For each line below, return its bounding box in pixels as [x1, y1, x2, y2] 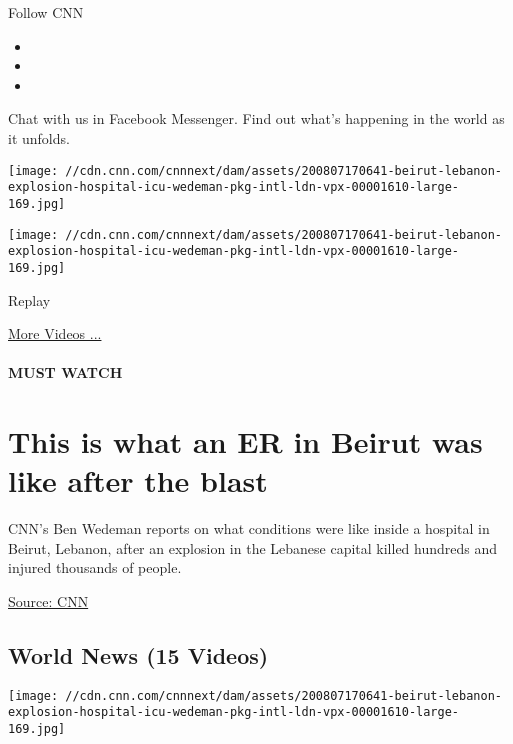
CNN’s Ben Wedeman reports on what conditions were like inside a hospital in [8, 518, 490, 539]
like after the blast [8, 460, 268, 501]
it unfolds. [8, 127, 70, 148]
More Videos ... [8, 323, 102, 344]
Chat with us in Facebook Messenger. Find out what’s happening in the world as [8, 108, 505, 129]
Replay [8, 289, 51, 310]
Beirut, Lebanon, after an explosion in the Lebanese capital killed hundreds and [8, 537, 498, 558]
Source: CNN [8, 590, 89, 611]
